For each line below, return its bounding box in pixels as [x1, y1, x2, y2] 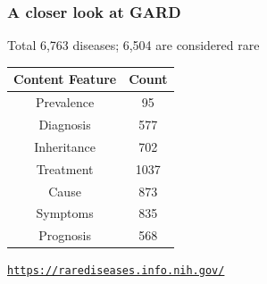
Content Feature [13, 70, 117, 88]
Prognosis [38, 226, 91, 245]
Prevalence [35, 93, 95, 112]
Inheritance [34, 137, 96, 155]
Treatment [36, 159, 94, 178]
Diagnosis [38, 115, 91, 133]
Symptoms [36, 204, 94, 222]
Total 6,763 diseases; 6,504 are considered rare [7, 36, 260, 54]
